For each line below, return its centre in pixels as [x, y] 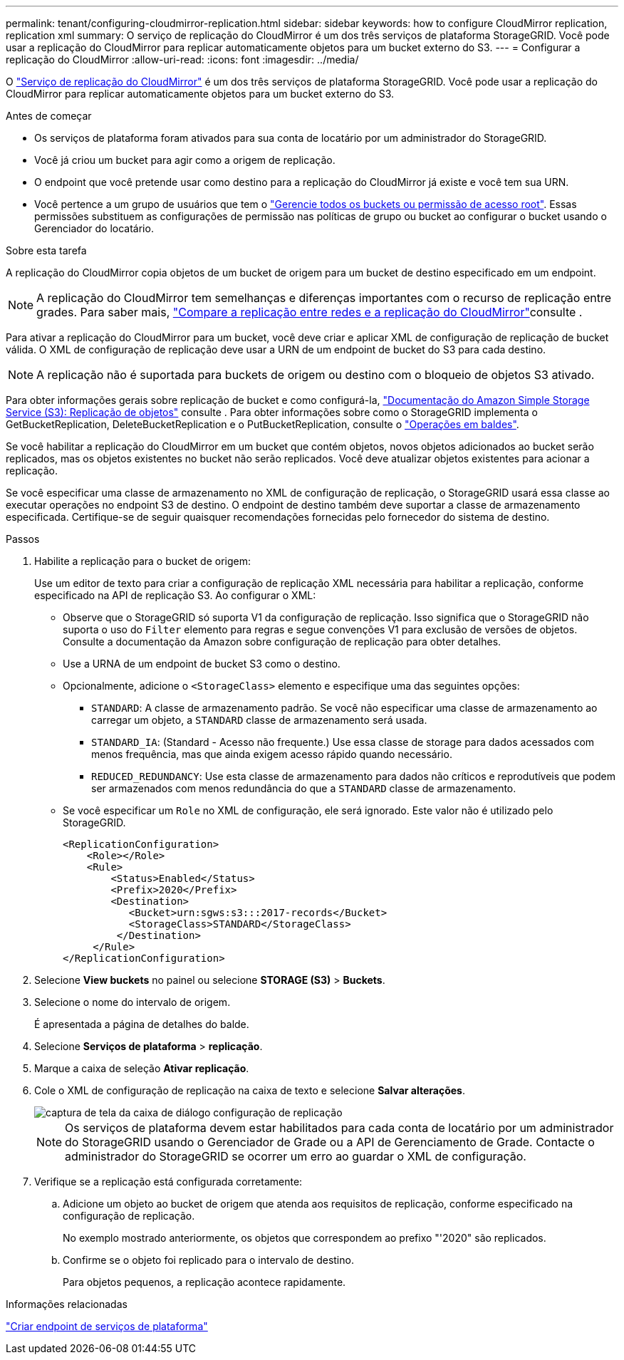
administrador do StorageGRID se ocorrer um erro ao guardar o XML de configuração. [296, 1156]
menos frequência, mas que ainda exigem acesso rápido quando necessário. [272, 754]
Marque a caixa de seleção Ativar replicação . [142, 1068]
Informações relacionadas [67, 1304]
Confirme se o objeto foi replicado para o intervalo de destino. [208, 1260]
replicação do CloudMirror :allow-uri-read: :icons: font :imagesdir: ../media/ [182, 59]
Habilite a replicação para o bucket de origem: [143, 561]
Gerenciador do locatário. [94, 228]
